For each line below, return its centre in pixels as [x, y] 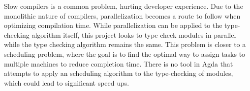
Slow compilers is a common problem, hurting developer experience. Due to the [124, 6]
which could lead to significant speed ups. [67, 82]
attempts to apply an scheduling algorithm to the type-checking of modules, [119, 73]
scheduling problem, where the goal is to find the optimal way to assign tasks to [125, 54]
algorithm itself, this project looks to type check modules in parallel [134, 34]
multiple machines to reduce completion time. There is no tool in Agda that [119, 63]
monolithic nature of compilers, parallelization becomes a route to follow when [122, 15]
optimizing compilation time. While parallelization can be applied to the [113, 25]
